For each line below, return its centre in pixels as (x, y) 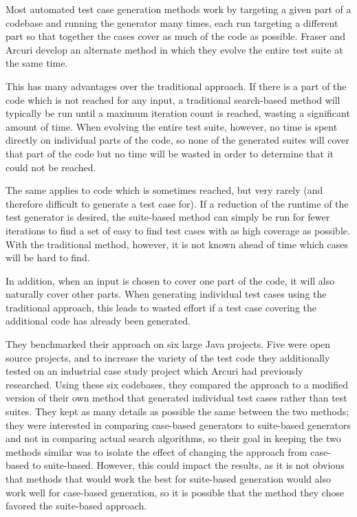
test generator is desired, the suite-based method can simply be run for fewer (168, 217)
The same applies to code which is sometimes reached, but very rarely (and (164, 190)
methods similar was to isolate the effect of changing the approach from (156, 451)
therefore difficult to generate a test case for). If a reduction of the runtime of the (177, 203)
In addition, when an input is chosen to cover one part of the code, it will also (170, 280)
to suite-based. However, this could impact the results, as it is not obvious (188, 465)
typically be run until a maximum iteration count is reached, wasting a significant (178, 113)
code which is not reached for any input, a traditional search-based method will (173, 99)
